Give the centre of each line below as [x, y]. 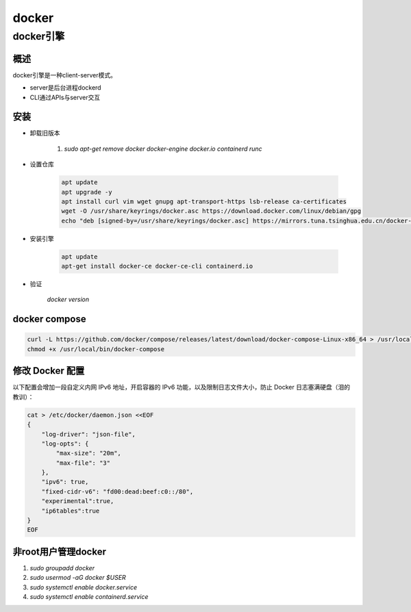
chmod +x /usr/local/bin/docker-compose [96, 349]
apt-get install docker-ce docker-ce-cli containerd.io [157, 266]
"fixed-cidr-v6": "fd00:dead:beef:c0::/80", [117, 492]
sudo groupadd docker [62, 568]
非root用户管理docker [59, 551]
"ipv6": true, [65, 482]
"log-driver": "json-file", [89, 434]
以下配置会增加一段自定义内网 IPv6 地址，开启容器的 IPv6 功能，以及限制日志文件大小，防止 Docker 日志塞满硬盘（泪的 [182, 387]
